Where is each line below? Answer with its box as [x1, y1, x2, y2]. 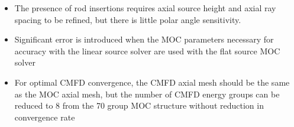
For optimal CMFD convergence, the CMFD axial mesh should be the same [14, 76, 290, 88]
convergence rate [14, 110, 75, 123]
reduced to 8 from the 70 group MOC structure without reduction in [14, 99, 264, 112]
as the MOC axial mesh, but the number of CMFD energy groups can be [14, 87, 280, 100]
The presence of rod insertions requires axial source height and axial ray [14, 2, 276, 14]
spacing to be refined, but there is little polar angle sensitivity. [14, 13, 241, 25]
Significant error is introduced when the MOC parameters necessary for [14, 33, 274, 45]
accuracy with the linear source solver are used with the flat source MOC [14, 44, 280, 57]
